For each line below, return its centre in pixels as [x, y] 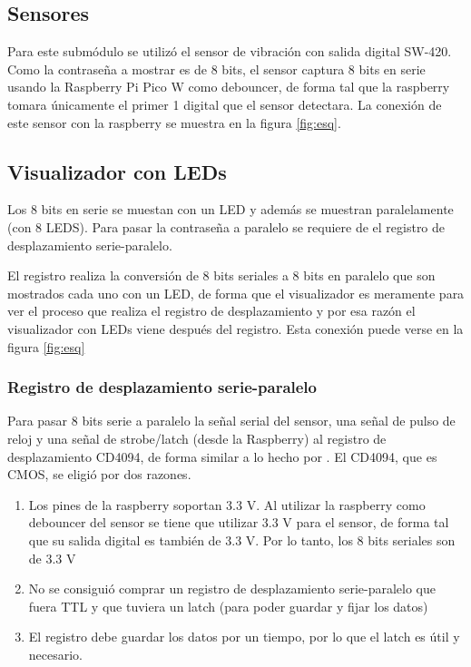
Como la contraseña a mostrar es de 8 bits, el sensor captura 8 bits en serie [216, 69]
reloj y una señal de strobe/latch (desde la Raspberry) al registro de [197, 438]
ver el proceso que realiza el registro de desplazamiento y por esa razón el [211, 311]
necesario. [56, 654]
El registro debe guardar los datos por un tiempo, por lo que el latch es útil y [244, 637]
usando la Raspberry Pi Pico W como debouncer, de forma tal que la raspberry [229, 87]
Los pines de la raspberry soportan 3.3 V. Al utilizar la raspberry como [227, 504]
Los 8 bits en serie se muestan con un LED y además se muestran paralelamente [231, 209]
